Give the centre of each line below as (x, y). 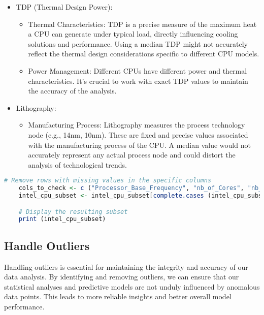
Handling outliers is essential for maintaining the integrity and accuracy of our (126, 266)
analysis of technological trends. (77, 164)
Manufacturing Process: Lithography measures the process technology (137, 125)
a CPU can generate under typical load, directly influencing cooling (133, 34)
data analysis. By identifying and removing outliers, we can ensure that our (122, 277)
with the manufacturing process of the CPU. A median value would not (139, 145)
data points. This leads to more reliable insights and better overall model (118, 296)
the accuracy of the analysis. (72, 91)
